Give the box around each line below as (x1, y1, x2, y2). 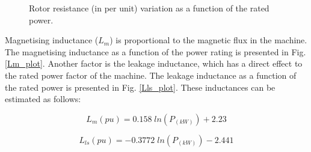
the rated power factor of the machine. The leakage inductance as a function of (5, 68, 297, 81)
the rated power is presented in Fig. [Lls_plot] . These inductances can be (5, 81, 276, 93)
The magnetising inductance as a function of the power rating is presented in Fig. (5, 45, 306, 58)
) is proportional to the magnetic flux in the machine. (109, 34, 307, 46)
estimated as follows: (5, 93, 81, 105)
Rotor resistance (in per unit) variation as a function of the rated (29, 2, 269, 14)
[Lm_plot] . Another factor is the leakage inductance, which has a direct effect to (5, 57, 303, 70)
